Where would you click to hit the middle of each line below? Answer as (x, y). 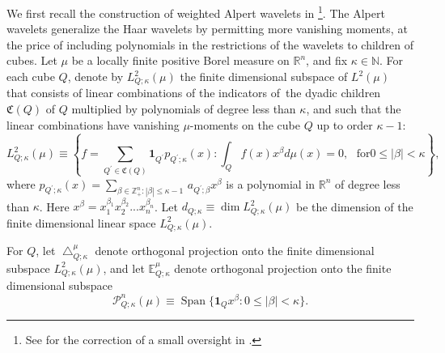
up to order (345, 124)
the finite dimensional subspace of (264, 77)
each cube (31, 77)
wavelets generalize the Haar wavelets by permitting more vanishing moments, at (207, 29)
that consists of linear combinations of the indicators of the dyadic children (194, 93)
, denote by (95, 77)
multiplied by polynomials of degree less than (184, 109)
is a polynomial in (271, 183)
